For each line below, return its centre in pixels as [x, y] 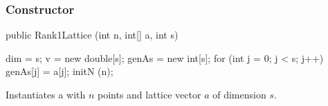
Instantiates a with [46, 94]
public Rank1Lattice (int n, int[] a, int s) [92, 35]
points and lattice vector [149, 94]
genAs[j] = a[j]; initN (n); [60, 71]
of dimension [239, 94]
